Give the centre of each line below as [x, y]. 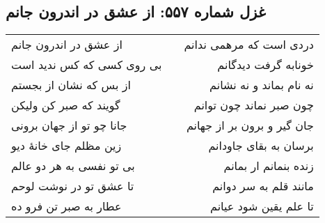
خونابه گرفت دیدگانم [265, 65]
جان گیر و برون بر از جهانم [250, 125]
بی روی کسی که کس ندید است [87, 65]
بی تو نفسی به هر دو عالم [73, 166]
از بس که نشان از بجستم [71, 85]
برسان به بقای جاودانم [261, 146]
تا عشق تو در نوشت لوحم [73, 186]
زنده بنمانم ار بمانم [269, 166]
